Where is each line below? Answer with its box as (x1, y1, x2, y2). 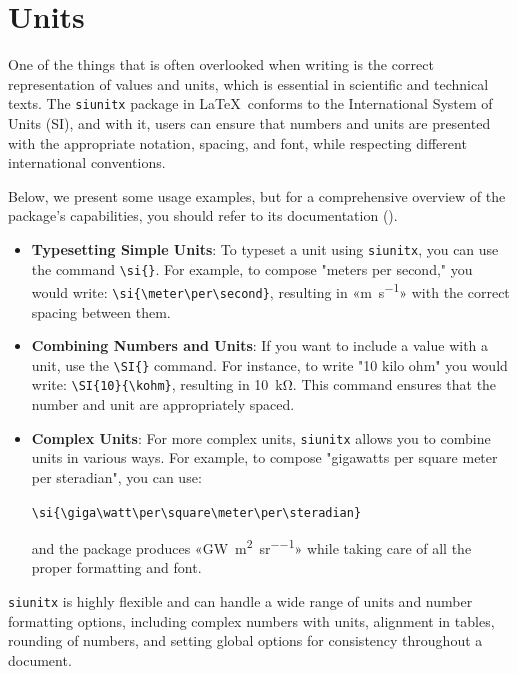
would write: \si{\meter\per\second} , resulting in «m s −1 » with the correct (31, 279, 510, 302)
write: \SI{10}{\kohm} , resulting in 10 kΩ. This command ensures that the (31, 374, 497, 395)
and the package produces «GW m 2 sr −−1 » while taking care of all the (31, 535, 472, 558)
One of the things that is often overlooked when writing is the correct (8, 54, 434, 75)
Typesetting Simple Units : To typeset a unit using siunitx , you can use (31, 238, 499, 259)
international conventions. (8, 152, 166, 173)
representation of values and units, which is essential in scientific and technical (8, 73, 489, 94)
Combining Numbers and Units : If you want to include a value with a (31, 335, 489, 356)
